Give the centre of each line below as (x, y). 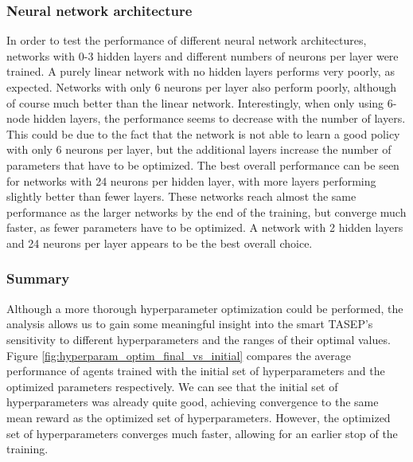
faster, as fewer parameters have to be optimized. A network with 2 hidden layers (205, 227)
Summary (38, 278)
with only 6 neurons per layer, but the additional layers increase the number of (199, 149)
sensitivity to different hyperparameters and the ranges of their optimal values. (199, 339)
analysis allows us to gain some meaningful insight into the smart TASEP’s (190, 324)
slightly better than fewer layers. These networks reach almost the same (181, 196)
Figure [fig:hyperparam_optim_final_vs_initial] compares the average (179, 355)
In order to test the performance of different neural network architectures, (187, 40)
